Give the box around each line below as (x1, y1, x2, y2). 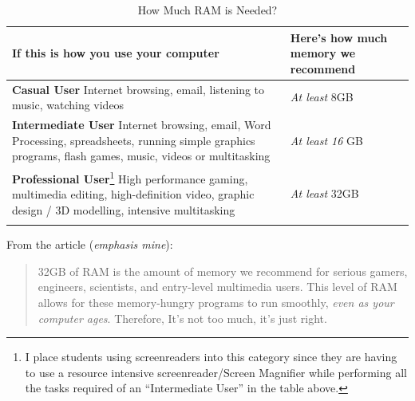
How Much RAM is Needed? (137, 2, 278, 18)
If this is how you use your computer (12, 45, 219, 61)
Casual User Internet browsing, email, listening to (12, 81, 265, 97)
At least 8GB (290, 88, 354, 105)
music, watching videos (12, 96, 125, 113)
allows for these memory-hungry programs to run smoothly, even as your (38, 294, 394, 311)
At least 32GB (290, 184, 359, 201)
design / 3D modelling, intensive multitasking (12, 201, 235, 218)
